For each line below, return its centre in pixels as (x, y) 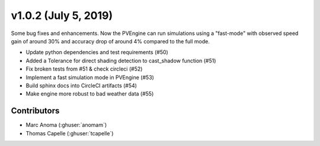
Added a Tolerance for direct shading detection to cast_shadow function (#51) (121, 61)
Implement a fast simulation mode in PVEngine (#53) (90, 77)
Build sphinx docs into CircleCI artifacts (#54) (81, 85)
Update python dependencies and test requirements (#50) (97, 52)
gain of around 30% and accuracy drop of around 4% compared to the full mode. (110, 41)
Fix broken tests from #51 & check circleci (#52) (84, 69)
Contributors (35, 111)
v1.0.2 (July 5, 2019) (62, 15)
